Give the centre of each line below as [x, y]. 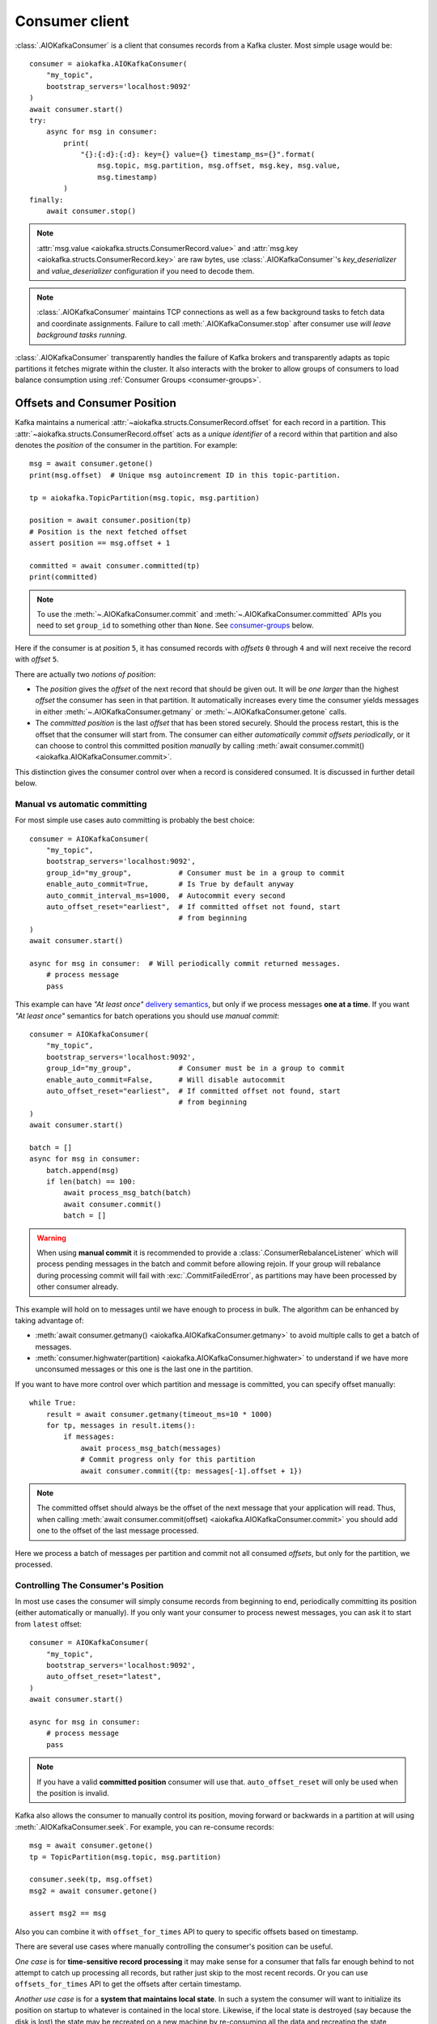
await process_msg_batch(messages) [151, 1448]
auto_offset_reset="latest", [104, 1677]
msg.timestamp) [127, 177]
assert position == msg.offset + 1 [100, 543]
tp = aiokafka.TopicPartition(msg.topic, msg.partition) [145, 497]
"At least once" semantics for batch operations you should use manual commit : [147, 1015]
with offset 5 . [37, 659]
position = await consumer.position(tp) [110, 521]
